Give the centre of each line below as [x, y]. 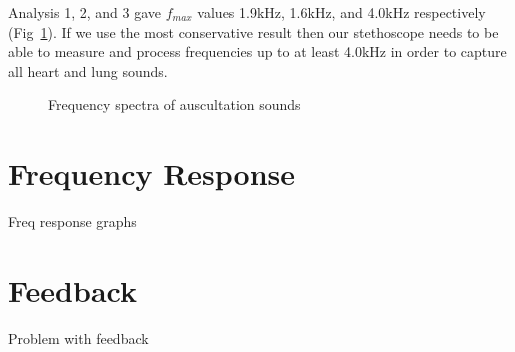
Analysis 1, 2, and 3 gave [84, 12]
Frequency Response [152, 173]
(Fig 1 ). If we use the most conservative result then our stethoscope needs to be [253, 31]
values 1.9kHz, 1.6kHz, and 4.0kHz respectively [341, 12]
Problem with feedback [78, 337]
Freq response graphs [72, 221]
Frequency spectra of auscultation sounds [174, 104]
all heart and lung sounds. [88, 70]
